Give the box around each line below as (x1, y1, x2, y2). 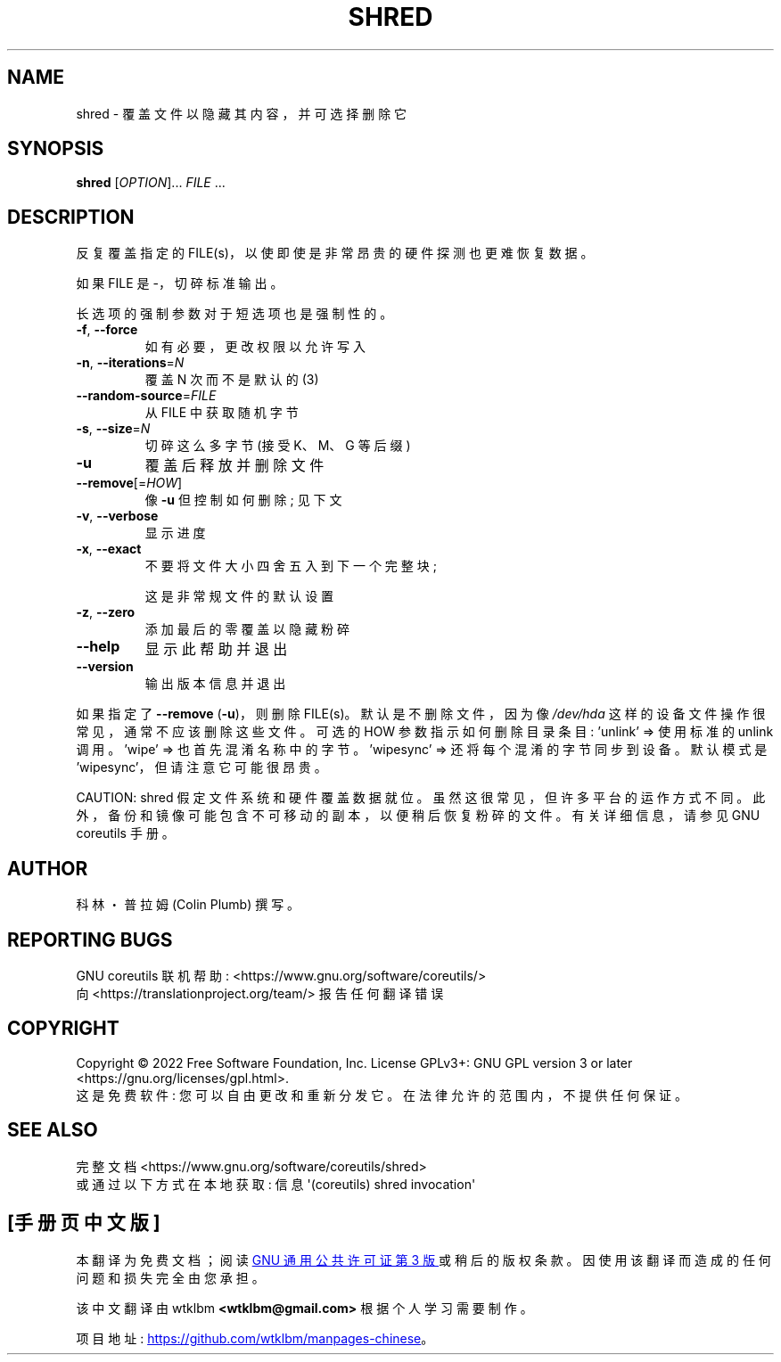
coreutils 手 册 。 (76, 825, 175, 841)
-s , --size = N (76, 421, 151, 437)
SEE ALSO (7, 1119, 98, 1142)
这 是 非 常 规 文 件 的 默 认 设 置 (144, 588, 334, 604)
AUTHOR (7, 857, 88, 880)
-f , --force (76, 322, 138, 338)
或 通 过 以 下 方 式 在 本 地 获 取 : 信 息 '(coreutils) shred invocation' (76, 1176, 476, 1192)
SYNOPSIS (7, 137, 104, 160)
